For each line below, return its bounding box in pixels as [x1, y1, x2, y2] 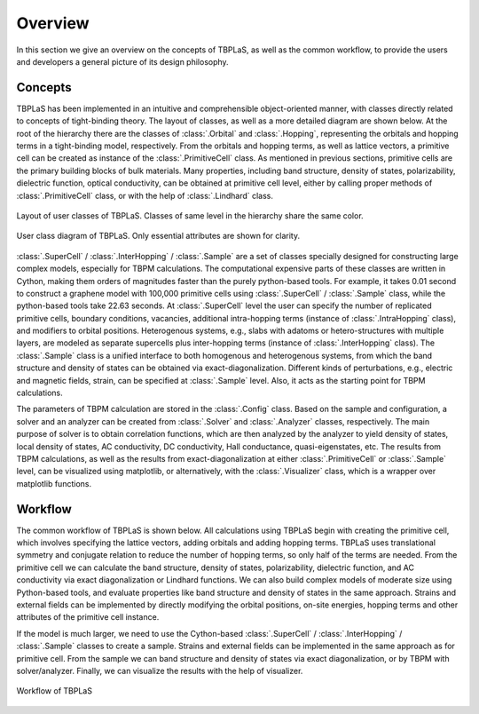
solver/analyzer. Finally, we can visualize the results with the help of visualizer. [16, 665, 303, 676]
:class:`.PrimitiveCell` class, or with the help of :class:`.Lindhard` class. [16, 190, 274, 201]
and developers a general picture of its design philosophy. [16, 56, 230, 67]
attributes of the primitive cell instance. [16, 612, 160, 623]
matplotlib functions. [16, 478, 92, 488]
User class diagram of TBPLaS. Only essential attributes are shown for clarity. [16, 231, 301, 242]
